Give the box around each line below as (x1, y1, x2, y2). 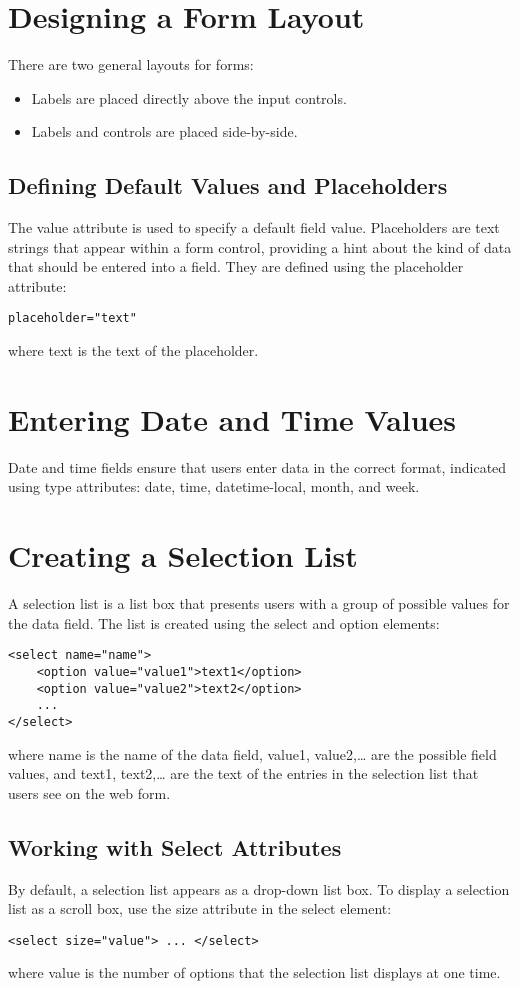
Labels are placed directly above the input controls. (31, 87, 347, 108)
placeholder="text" (8, 311, 137, 326)
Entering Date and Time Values (8, 398, 457, 439)
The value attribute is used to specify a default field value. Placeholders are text (8, 217, 500, 238)
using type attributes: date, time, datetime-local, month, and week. (8, 476, 420, 497)
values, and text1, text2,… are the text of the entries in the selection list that (8, 763, 479, 784)
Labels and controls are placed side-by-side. (31, 121, 298, 142)
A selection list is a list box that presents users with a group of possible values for (8, 593, 510, 614)
